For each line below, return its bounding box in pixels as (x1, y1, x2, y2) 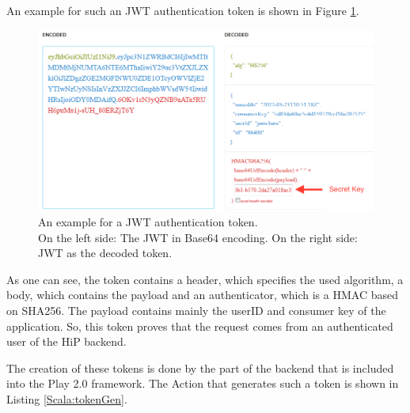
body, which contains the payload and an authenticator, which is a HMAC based (6, 286, 398, 303)
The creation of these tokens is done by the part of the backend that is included (6, 359, 394, 376)
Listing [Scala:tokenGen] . (6, 390, 127, 407)
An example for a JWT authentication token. (38, 213, 258, 229)
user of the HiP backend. (6, 333, 127, 350)
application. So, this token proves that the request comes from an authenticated (6, 317, 393, 334)
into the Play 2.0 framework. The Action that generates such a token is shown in (6, 375, 399, 392)
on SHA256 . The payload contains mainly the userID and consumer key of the (6, 301, 386, 318)
